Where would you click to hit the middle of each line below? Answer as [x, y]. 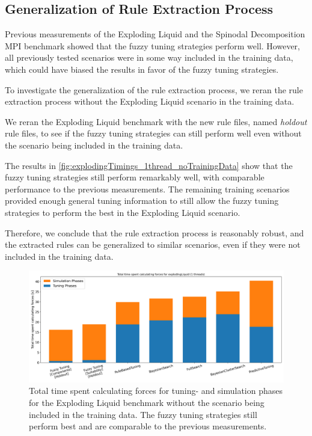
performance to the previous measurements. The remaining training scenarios [147, 189]
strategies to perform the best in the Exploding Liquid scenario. [123, 212]
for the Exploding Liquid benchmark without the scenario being [147, 402]
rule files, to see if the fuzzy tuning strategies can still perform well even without [153, 133]
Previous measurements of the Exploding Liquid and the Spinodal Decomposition [155, 34]
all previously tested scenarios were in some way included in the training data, [149, 57]
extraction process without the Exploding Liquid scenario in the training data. [150, 101]
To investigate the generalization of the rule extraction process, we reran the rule [154, 89]
